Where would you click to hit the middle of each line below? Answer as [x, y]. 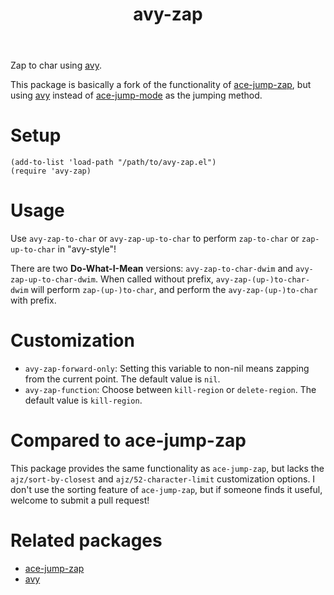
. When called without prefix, [154, 279]
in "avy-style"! [87, 249]
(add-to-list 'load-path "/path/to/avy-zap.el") [113, 163]
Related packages [86, 540]
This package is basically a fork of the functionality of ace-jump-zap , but [161, 85]
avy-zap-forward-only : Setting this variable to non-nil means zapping [167, 368]
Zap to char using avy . [56, 65]
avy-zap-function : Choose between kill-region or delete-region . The [170, 389]
